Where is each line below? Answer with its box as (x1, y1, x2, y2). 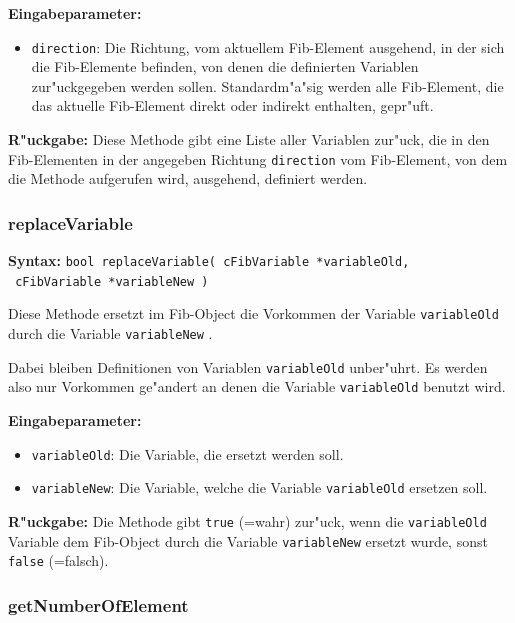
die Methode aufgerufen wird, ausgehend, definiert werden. (8, 168, 368, 189)
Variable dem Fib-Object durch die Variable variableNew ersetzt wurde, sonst (8, 530, 488, 551)
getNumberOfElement (8, 592, 189, 617)
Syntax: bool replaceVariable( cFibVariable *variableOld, (8, 250, 410, 271)
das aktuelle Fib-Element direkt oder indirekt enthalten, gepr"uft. (31, 95, 434, 116)
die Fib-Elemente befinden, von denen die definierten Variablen (31, 56, 419, 77)
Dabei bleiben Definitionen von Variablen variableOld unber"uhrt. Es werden (8, 356, 488, 377)
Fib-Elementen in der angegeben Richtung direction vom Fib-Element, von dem (8, 148, 508, 169)
